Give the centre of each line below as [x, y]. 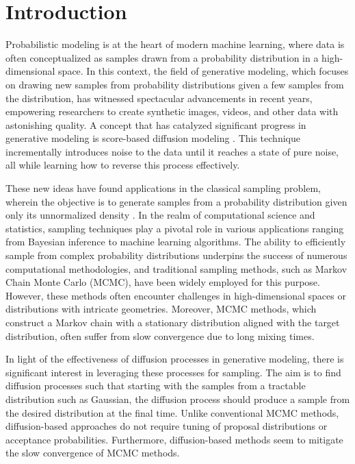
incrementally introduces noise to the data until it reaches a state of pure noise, [172, 151]
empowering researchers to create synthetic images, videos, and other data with [172, 111]
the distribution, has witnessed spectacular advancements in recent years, [159, 98]
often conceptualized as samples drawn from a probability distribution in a [162, 57]
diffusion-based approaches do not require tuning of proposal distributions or [167, 426]
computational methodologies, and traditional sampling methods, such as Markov [176, 268]
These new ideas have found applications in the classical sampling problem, [163, 188]
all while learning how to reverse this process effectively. [123, 165]
